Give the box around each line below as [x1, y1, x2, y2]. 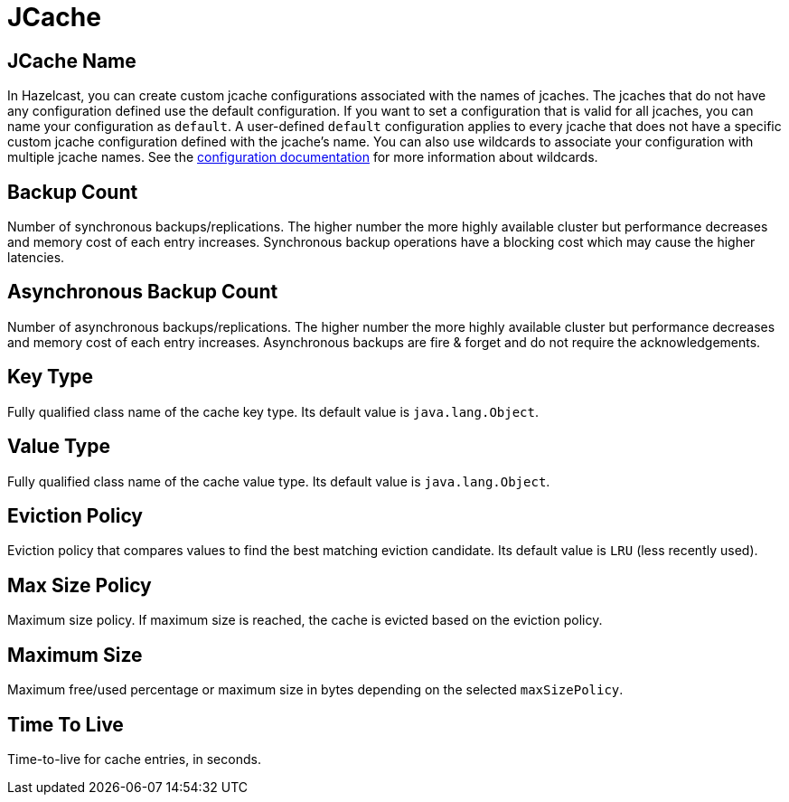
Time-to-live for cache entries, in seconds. [7, 750, 261, 767]
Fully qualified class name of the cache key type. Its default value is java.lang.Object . [7, 403, 539, 420]
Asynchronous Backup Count [7, 280, 278, 304]
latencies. [7, 250, 65, 266]
